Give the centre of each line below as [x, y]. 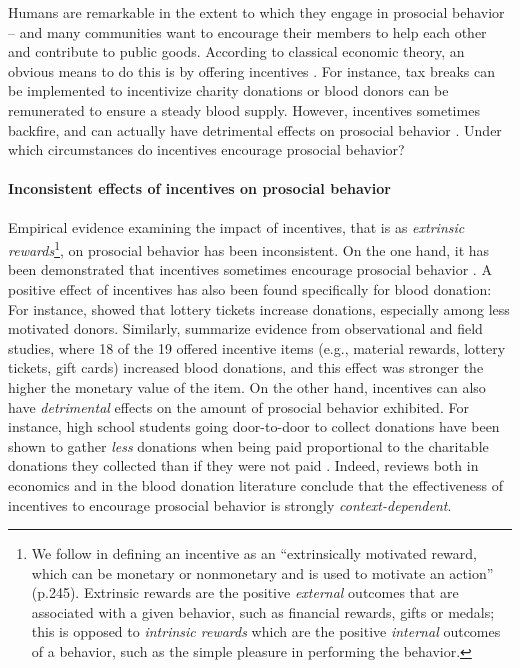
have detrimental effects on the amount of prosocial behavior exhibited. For [238, 406]
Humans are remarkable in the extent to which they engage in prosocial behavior [256, 12]
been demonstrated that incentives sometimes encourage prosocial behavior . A [250, 269]
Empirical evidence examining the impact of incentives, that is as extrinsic [236, 226]
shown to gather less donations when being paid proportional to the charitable [248, 445]
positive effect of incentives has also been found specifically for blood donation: [250, 288]
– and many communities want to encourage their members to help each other [247, 31]
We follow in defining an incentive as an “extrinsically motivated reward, [254, 553]
